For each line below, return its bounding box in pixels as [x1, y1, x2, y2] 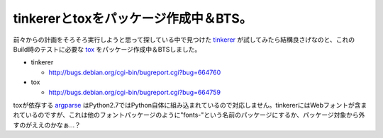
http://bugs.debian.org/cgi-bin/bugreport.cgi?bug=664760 [48, 68, 221, 76]
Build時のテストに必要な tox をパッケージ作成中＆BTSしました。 [13, 45, 201, 53]
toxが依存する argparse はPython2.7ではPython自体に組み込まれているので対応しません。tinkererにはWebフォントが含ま [13, 100, 367, 109]
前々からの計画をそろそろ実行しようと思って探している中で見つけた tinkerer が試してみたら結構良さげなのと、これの [13, 35, 355, 44]
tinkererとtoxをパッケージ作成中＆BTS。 [13, 11, 252, 26]
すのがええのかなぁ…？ [13, 120, 82, 129]
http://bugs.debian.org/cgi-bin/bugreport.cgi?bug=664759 [48, 88, 221, 96]
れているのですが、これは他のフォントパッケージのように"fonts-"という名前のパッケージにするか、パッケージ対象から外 [13, 110, 365, 120]
